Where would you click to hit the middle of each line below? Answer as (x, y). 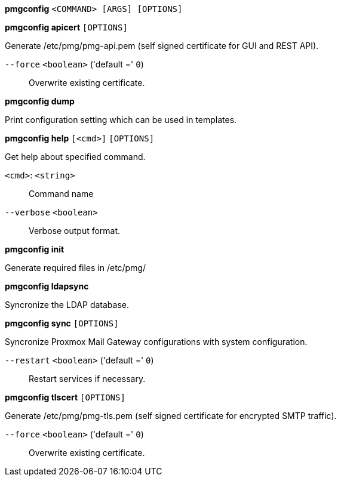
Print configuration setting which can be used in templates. (121, 120)
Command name (61, 194)
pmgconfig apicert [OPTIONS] (66, 27)
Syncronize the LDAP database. (67, 305)
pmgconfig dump (40, 101)
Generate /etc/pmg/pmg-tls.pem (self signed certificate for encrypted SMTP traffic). (171, 416)
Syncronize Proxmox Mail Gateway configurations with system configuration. (156, 342)
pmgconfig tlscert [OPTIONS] (65, 397)
